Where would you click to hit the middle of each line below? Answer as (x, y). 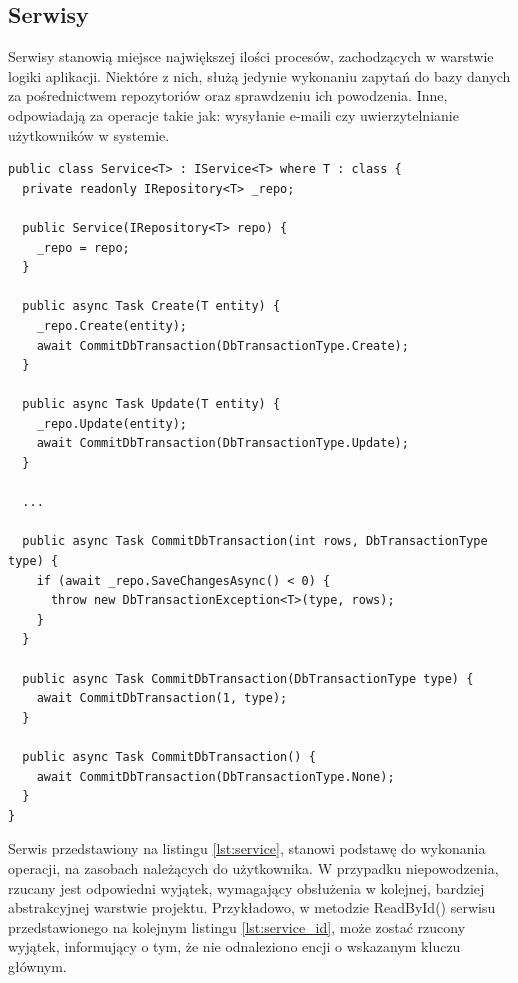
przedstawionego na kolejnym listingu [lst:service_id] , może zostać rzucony (237, 926)
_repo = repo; (83, 247)
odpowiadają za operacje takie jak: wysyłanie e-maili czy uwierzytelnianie (233, 114)
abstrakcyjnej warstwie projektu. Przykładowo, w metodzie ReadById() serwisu (252, 907)
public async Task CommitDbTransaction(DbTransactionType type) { (248, 678)
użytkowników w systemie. (89, 134)
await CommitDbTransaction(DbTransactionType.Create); (222, 345)
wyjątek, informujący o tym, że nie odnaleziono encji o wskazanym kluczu (234, 946)
